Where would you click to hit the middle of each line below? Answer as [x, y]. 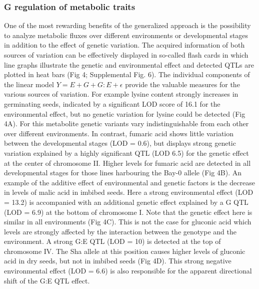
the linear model [29, 84]
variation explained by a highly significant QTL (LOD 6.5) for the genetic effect [126, 153]
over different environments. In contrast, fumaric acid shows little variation [119, 133]
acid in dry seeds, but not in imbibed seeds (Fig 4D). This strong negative [118, 261]
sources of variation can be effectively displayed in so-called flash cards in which [126, 55]
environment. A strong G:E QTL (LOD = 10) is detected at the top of [112, 241]
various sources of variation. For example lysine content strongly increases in [121, 94]
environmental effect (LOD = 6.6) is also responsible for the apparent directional [128, 271]
